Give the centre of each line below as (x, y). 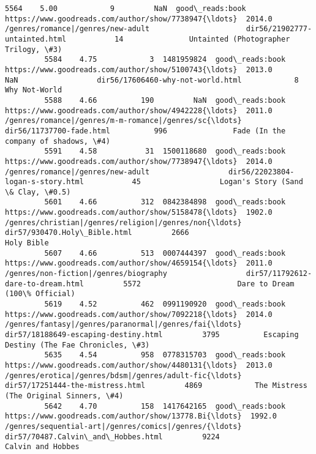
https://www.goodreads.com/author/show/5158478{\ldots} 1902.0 (139, 213)
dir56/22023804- (261, 172)
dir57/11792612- (279, 274)
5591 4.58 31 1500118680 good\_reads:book (165, 151)
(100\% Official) (40, 294)
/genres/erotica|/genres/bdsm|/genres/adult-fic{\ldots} (123, 375)
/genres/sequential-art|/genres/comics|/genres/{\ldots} (123, 426)
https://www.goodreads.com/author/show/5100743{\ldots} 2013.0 (139, 69)
